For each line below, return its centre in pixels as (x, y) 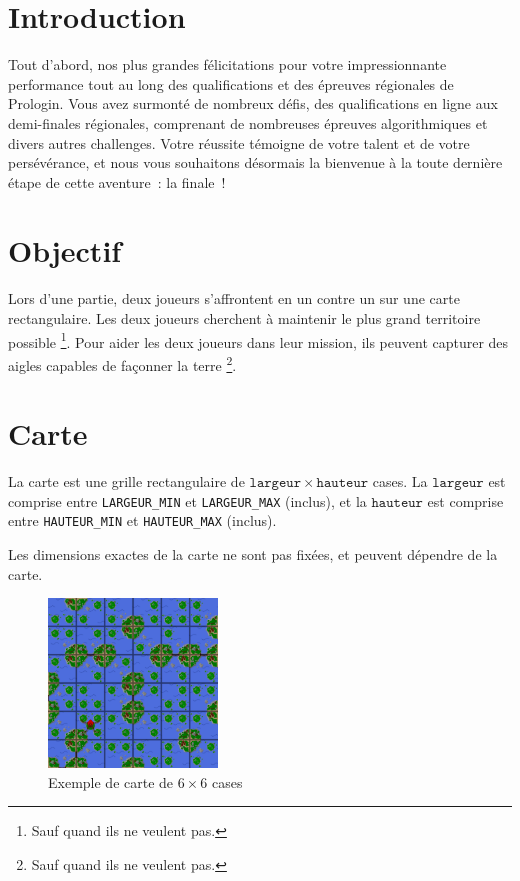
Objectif (65, 250)
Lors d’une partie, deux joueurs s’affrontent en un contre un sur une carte (234, 298)
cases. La (400, 481)
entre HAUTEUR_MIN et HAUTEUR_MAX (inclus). (142, 520)
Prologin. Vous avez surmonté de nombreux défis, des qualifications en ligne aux (253, 103)
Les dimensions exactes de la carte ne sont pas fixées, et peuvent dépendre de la (253, 554)
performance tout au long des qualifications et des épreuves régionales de (231, 83)
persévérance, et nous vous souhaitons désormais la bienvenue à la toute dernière (255, 162)
